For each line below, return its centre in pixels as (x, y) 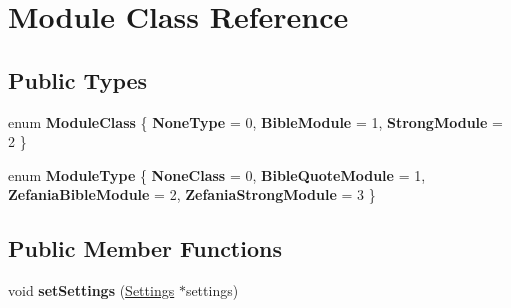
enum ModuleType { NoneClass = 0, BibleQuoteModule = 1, (217, 174)
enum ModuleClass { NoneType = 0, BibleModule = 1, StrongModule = (255, 121)
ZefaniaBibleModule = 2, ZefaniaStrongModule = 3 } (192, 194)
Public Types (78, 79)
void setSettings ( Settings (91, 290)
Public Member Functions (145, 248)
